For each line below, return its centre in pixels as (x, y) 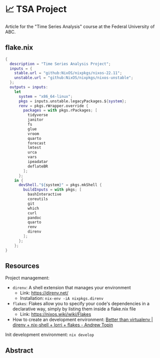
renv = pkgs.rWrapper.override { (53, 106)
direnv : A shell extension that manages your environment (72, 288)
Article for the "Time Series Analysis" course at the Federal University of (80, 26)
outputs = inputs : (29, 87)
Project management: (27, 278)
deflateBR (38, 166)
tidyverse (38, 115)
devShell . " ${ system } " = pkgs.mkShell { (60, 185)
